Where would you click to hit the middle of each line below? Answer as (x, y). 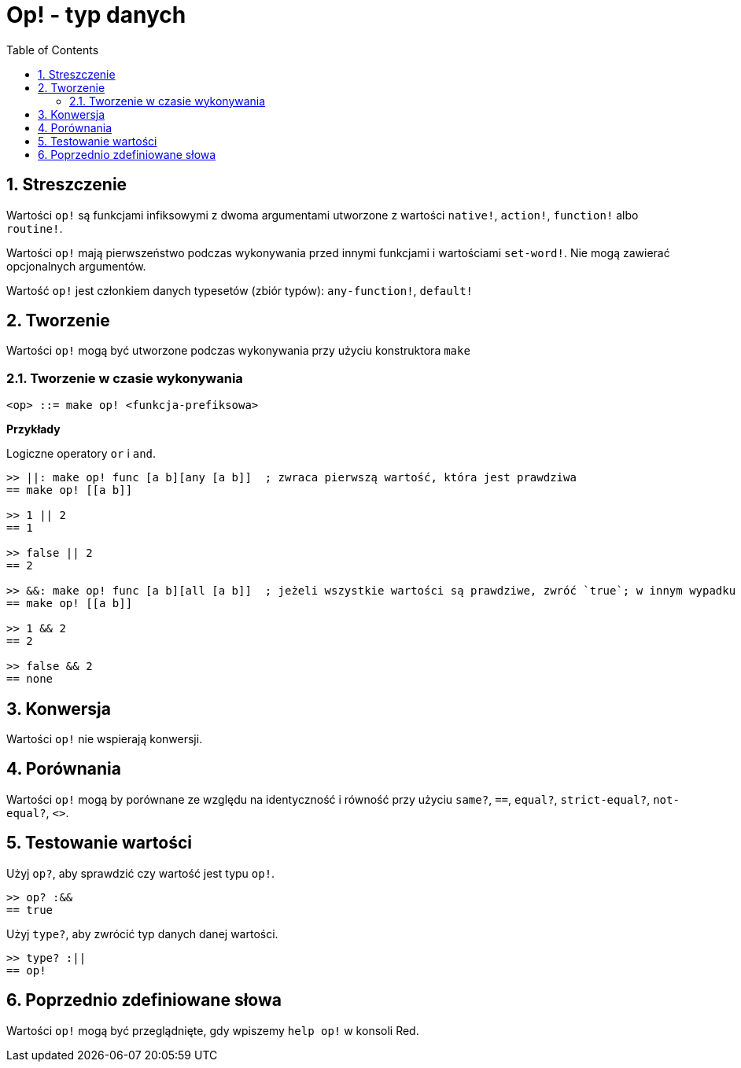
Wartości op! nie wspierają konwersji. (105, 739)
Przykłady (33, 429)
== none (30, 679)
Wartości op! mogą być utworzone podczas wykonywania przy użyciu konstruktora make (238, 351)
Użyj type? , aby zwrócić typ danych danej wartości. (142, 934)
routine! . (35, 228)
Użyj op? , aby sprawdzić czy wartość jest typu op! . (141, 873)
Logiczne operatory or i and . (81, 454)
